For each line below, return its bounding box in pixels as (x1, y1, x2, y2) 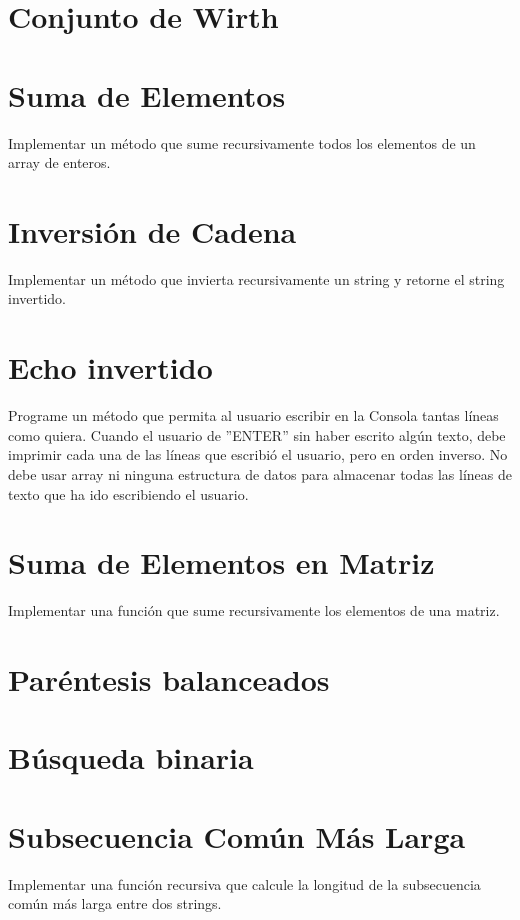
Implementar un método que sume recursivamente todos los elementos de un (8, 132, 476, 153)
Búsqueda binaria (8, 737, 254, 778)
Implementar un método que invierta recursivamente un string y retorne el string (8, 268, 505, 289)
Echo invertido (8, 347, 213, 388)
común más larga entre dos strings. (8, 893, 222, 914)
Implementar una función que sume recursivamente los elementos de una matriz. (8, 600, 500, 621)
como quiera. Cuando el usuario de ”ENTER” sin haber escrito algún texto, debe (8, 424, 506, 445)
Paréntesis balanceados (8, 659, 330, 699)
